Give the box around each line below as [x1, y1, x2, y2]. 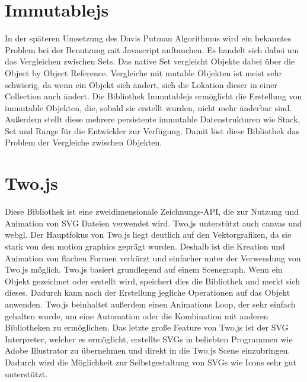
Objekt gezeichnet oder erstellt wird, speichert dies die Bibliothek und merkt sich [5, 274, 300, 287]
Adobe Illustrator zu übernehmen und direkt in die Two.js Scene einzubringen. [5, 344, 290, 357]
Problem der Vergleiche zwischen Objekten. [5, 136, 162, 148]
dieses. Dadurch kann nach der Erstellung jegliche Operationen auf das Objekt [5, 286, 290, 299]
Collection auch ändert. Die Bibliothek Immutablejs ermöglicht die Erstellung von [5, 90, 302, 102]
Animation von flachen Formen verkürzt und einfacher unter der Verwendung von [5, 251, 301, 264]
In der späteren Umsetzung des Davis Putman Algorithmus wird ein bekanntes [5, 32, 292, 44]
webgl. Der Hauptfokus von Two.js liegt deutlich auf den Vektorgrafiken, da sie [5, 228, 292, 241]
